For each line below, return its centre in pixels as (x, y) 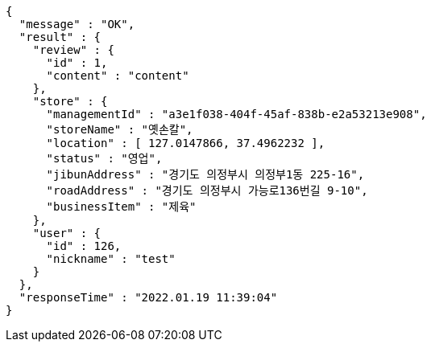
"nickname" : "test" (111, 259)
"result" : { (60, 37)
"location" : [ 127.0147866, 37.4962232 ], (186, 143)
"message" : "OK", (77, 24)
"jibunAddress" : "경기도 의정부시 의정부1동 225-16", (205, 174)
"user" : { (67, 233)
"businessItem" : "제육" (121, 207)
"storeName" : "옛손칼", (120, 129)
